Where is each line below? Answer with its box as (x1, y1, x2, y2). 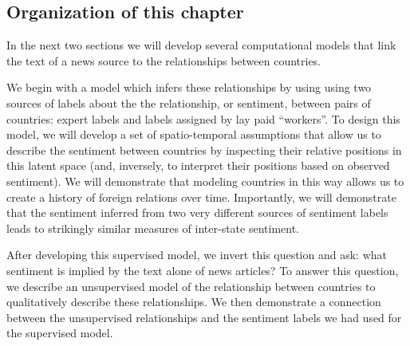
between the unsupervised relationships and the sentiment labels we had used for (6, 309, 402, 325)
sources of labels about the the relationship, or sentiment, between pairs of (6, 94, 371, 111)
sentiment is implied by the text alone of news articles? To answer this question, (6, 261, 399, 278)
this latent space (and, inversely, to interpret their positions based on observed (6, 157, 390, 174)
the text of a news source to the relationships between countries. (6, 52, 321, 69)
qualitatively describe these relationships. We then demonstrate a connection (6, 293, 381, 310)
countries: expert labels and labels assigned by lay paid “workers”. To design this (6, 110, 400, 127)
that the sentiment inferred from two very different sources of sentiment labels (6, 204, 388, 221)
